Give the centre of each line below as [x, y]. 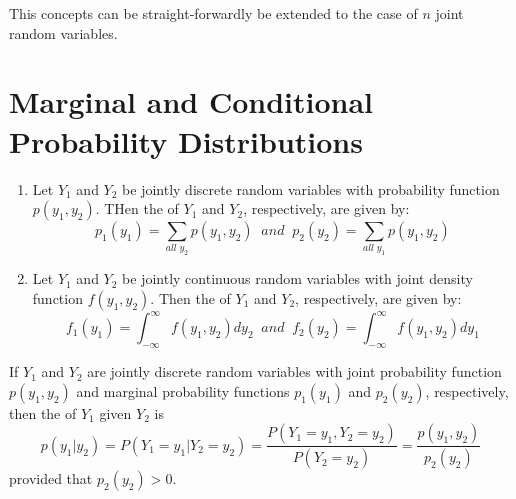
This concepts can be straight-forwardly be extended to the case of [213, 13]
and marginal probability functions [183, 390]
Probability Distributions [186, 140]
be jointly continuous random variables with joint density [297, 278]
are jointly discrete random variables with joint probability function [294, 371]
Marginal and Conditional [191, 101]
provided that [51, 478]
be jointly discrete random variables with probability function [311, 188]
